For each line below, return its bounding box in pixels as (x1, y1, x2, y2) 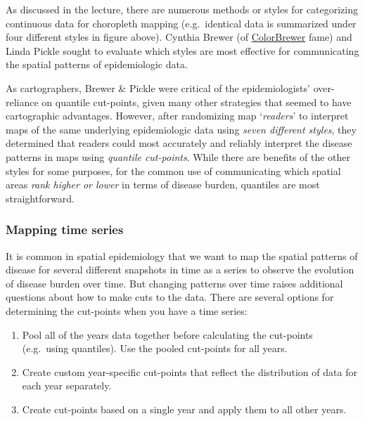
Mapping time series (6, 221, 124, 238)
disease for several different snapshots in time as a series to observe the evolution (6, 262, 354, 277)
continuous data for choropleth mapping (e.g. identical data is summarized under (6, 15, 357, 30)
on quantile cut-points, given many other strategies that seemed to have (41, 94, 352, 109)
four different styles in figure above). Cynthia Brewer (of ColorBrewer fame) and (6, 30, 352, 44)
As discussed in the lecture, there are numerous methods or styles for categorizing (6, 2, 358, 16)
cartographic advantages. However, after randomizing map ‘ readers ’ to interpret (6, 108, 349, 123)
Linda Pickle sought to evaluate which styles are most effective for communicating (6, 43, 359, 58)
